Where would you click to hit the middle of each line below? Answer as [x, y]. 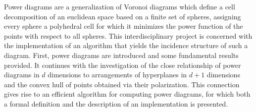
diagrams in [22, 75]
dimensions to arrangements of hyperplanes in [117, 75]
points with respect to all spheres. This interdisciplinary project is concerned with [128, 35]
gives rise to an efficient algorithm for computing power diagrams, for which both [127, 94]
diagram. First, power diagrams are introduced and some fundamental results [121, 55]
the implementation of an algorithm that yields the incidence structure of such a [126, 45]
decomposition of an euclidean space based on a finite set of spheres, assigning [123, 16]
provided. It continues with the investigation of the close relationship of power [123, 65]
